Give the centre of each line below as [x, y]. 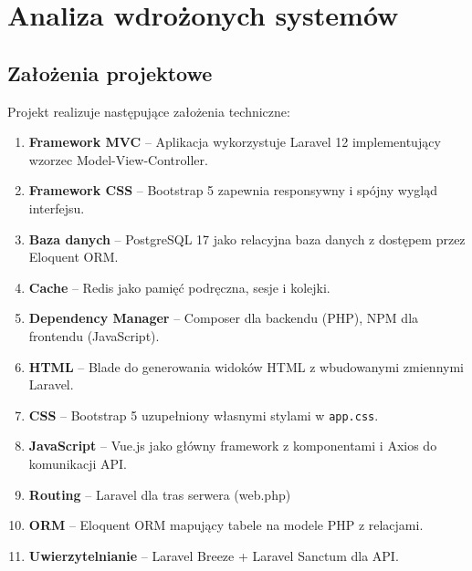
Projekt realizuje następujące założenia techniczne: [149, 111]
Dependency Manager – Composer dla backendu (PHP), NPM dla [224, 318]
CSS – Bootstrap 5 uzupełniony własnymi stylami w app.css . [204, 415]
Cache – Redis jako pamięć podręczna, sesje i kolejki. [179, 287]
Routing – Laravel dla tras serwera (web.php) [160, 494]
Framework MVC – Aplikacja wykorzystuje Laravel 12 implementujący [235, 142]
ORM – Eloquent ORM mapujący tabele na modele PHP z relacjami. [226, 525]
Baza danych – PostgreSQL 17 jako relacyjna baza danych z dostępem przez [247, 239]
